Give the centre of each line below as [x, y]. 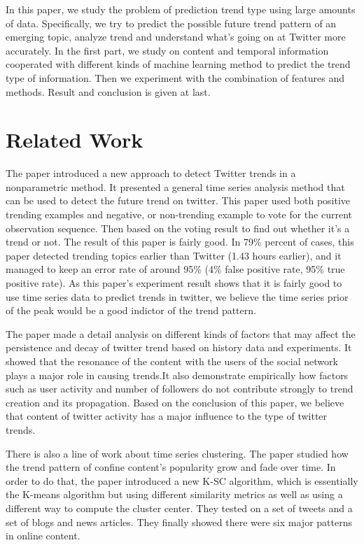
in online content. [43, 536]
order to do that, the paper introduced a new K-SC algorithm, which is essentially [182, 480]
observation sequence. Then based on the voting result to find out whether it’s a [178, 228]
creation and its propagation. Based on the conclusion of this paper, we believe [175, 402]
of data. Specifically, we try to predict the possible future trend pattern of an [171, 23]
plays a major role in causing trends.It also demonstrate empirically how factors [177, 375]
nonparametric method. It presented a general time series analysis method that [175, 186]
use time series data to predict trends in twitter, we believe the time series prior [177, 296]
